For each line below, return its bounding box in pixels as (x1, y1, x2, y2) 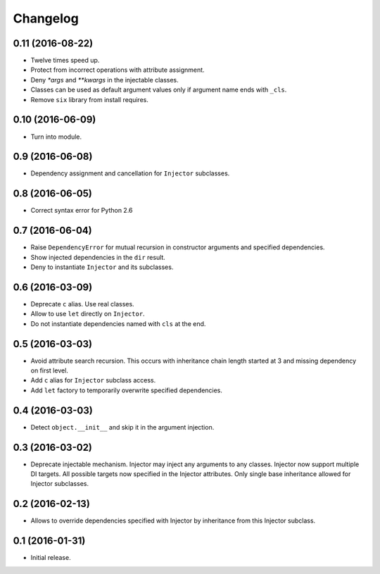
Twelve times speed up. (30, 56, 100, 65)
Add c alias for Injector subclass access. (30, 376, 156, 385)
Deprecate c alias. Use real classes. (30, 299, 134, 308)
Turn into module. (30, 132, 82, 141)
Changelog (13, 11, 79, 26)
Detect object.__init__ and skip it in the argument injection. (30, 423, 215, 431)
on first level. (30, 366, 68, 375)
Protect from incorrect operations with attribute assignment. (30, 65, 205, 74)
